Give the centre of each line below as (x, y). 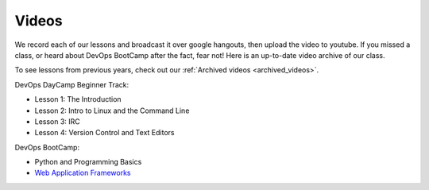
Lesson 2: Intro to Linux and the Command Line (112, 111)
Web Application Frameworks (83, 173)
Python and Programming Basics (88, 162)
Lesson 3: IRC (58, 121)
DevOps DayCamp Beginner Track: (72, 84)
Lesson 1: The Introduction (78, 99)
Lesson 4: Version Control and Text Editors (104, 133)
